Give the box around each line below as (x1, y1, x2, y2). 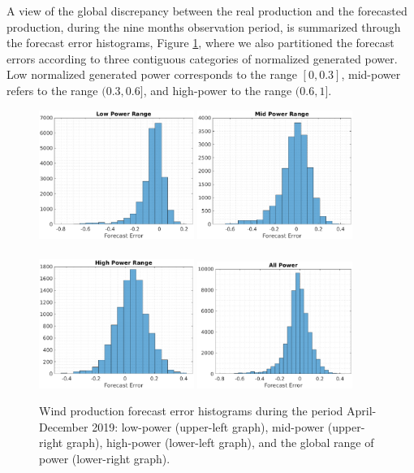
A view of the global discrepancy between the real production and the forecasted (6, 2, 408, 19)
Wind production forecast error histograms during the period (39, 402, 343, 419)
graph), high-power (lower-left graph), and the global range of (66, 434, 374, 451)
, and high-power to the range (143, 81, 292, 98)
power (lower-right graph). (39, 449, 170, 466)
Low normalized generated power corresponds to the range (6, 66, 297, 83)
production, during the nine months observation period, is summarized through (6, 18, 401, 35)
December (39, 418, 88, 435)
